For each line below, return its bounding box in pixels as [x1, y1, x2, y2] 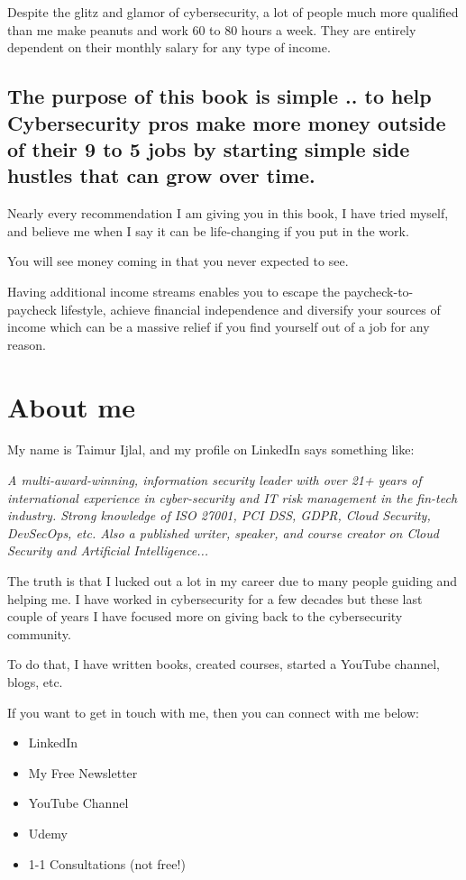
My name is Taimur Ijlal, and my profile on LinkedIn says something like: [7, 440, 415, 459]
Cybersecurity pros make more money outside [7, 108, 446, 136]
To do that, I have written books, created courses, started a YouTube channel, [7, 655, 440, 674]
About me [7, 388, 135, 425]
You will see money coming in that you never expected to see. [7, 252, 349, 270]
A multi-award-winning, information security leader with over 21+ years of [7, 471, 422, 490]
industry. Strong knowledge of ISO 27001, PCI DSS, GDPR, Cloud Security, [7, 506, 431, 525]
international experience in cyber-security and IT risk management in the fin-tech [7, 488, 458, 507]
